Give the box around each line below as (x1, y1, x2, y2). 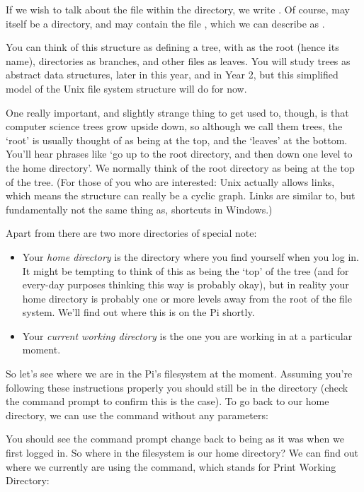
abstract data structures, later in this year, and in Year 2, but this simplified (6, 67, 339, 82)
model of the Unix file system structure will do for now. (6, 81, 247, 95)
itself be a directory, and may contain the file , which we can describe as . (6, 16, 325, 30)
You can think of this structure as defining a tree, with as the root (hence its (6, 40, 339, 54)
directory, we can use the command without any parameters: (6, 407, 268, 422)
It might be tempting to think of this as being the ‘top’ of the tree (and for (22, 263, 349, 278)
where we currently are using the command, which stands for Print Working (6, 459, 336, 474)
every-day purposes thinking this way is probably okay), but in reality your (22, 277, 349, 292)
